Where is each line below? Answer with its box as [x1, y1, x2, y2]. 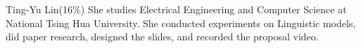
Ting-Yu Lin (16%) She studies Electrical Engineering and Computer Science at [6, 2, 347, 16]
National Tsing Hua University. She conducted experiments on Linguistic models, [6, 15, 356, 30]
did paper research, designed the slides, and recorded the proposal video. [6, 29, 319, 44]
